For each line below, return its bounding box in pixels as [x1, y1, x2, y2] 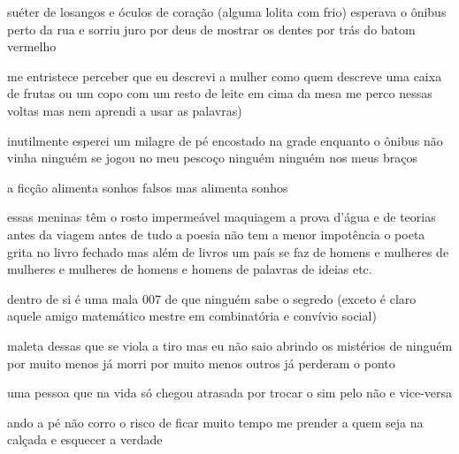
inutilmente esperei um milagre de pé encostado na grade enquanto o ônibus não [7, 131, 443, 149]
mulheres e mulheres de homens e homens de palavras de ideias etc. [7, 260, 372, 278]
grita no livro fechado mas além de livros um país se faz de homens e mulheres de [7, 242, 449, 261]
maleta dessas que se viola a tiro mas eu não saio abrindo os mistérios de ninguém [7, 336, 453, 354]
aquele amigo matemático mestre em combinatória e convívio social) [7, 306, 377, 325]
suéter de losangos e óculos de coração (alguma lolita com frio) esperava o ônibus [7, 3, 447, 20]
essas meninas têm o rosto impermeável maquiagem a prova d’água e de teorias [7, 208, 436, 226]
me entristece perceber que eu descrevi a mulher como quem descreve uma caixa [7, 66, 442, 85]
